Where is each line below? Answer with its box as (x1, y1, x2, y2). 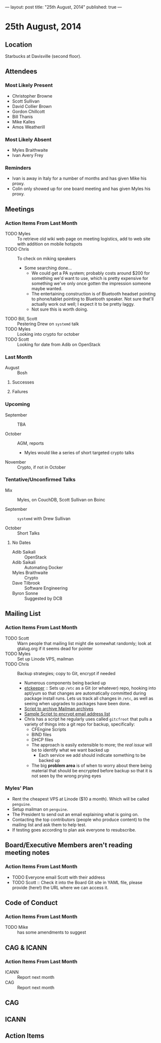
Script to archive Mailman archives (24, 706, 94, 712)
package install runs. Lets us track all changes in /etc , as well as (24, 695, 154, 701)
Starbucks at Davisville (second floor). (5, 53, 81, 59)
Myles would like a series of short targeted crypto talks (24, 450, 134, 455)
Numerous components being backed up (24, 680, 106, 686)
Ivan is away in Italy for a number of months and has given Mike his (12, 175, 147, 181)
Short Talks (17, 530, 40, 536)
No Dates (12, 539, 31, 545)
